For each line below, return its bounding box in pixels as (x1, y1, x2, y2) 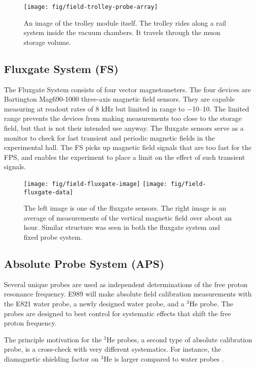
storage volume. (24, 37, 71, 47)
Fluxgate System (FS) (4, 61, 119, 76)
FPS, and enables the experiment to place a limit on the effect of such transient (4, 151, 245, 162)
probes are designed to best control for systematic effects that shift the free (4, 308, 231, 318)
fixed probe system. (24, 232, 82, 242)
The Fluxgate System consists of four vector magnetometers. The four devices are (4, 84, 251, 94)
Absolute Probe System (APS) (4, 256, 164, 271)
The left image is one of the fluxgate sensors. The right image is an (24, 203, 226, 213)
